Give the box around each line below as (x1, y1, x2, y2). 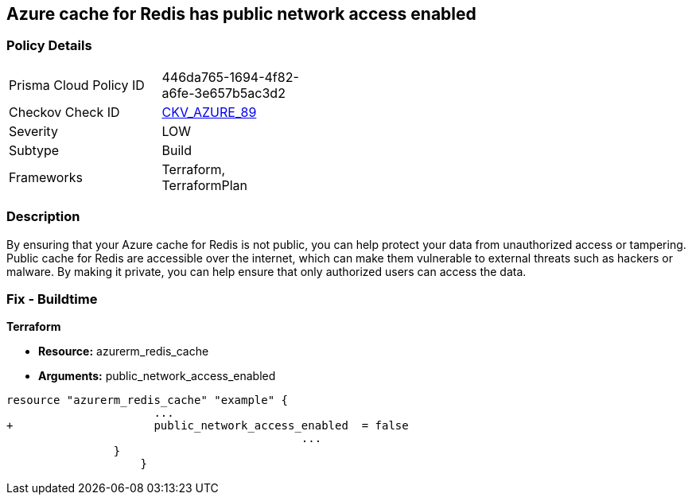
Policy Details (6, 37, 92, 54)
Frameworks (9, 169, 83, 185)
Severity (9, 122, 58, 139)
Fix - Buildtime (6, 290, 98, 307)
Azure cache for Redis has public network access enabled (6, 4, 476, 24)
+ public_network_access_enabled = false (6, 419, 409, 433)
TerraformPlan (161, 177, 248, 193)
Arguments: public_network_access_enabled (38, 369, 276, 383)
